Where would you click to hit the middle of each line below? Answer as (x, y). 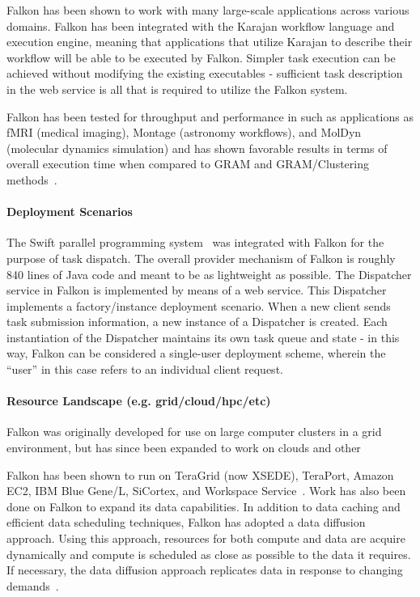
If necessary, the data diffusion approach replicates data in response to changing (205, 570)
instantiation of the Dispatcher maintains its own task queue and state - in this (203, 337)
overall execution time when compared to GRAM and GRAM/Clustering (188, 164)
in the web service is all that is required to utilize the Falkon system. (177, 89)
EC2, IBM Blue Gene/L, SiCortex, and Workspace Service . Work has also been (206, 491)
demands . (33, 585)
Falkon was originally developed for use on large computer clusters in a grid (194, 432)
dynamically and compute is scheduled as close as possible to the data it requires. (209, 554)
